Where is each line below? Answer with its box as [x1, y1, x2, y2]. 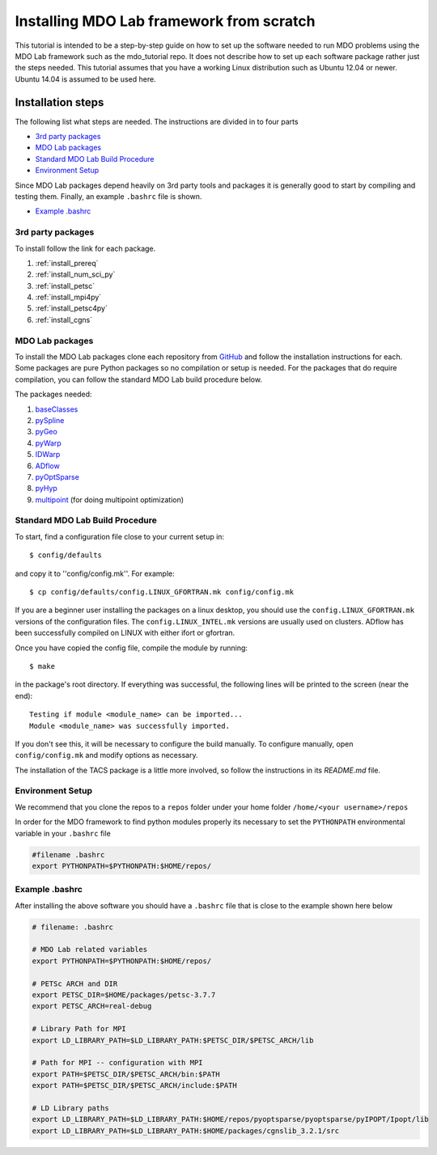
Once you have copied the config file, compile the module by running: [15, 643, 248, 653]
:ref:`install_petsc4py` [35, 303, 108, 313]
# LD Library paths [32, 1103, 109, 1112]
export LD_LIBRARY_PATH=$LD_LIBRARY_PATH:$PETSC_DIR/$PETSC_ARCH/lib [32, 1035, 314, 1045]
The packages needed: [15, 389, 92, 400]
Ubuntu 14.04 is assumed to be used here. [15, 74, 157, 84]
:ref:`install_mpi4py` [35, 292, 102, 302]
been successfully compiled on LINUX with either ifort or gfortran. [15, 628, 235, 638]
